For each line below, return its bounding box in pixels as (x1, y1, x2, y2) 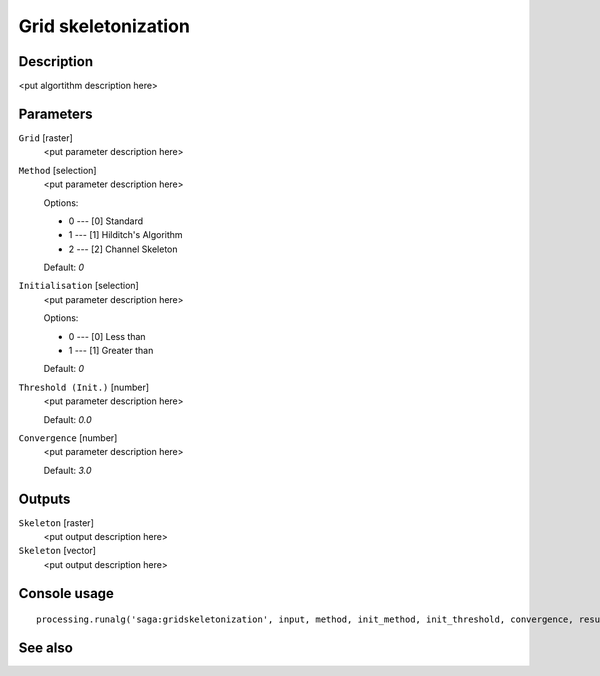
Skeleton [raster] (18, 516, 94, 529)
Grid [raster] (18, 131, 74, 144)
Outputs (18, 490, 71, 507)
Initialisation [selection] (18, 280, 139, 292)
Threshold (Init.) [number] (18, 381, 150, 393)
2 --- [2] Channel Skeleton (68, 243, 178, 255)
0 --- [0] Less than (68, 330, 146, 342)
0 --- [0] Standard (68, 215, 144, 227)
